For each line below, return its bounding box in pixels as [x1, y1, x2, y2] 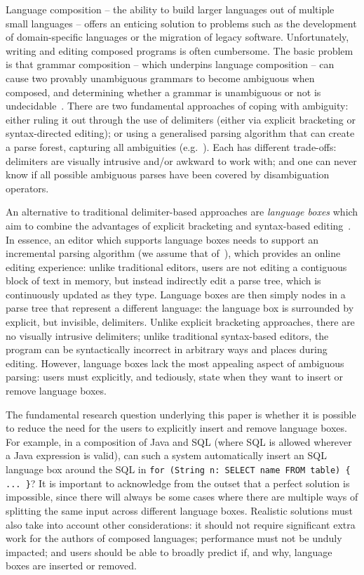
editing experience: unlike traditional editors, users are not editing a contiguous [6, 259, 347, 274]
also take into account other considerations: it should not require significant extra [6, 517, 356, 531]
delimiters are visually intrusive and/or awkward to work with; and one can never [6, 153, 357, 168]
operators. [6, 180, 49, 195]
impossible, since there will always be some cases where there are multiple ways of [6, 489, 358, 504]
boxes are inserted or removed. [6, 558, 137, 573]
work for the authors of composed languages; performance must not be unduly [6, 531, 342, 546]
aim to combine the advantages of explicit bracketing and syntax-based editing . [6, 218, 351, 232]
